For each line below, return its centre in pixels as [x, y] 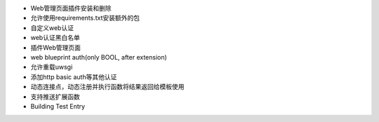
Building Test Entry [58, 106]
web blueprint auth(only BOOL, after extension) [99, 57]
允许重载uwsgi [52, 67]
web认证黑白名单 [55, 38]
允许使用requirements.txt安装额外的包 [85, 18]
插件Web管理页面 [55, 47]
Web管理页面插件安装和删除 [71, 8]
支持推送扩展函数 [55, 96]
